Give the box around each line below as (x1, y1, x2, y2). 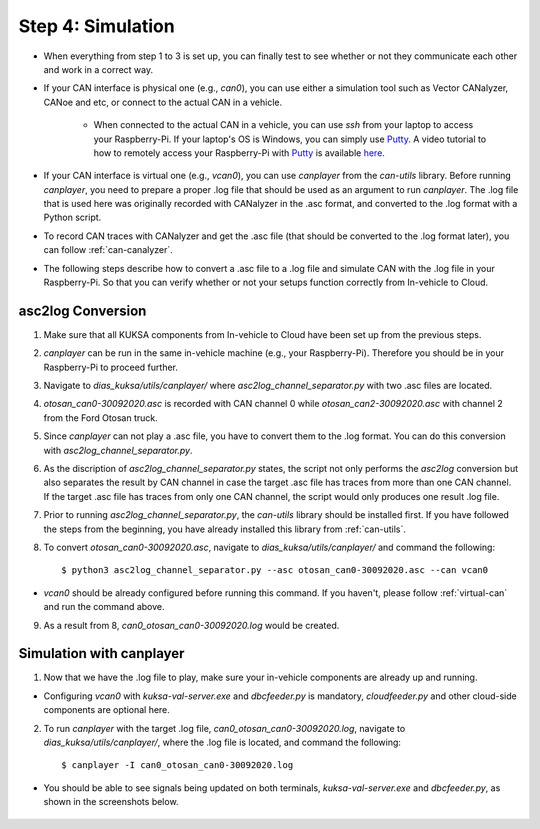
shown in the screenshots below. (43, 796, 179, 808)
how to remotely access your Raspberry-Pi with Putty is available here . (93, 146, 385, 159)
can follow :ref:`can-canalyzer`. (43, 244, 174, 256)
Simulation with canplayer (18, 645, 185, 662)
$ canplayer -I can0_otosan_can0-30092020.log (61, 760, 294, 771)
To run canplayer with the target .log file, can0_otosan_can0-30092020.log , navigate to (43, 722, 406, 734)
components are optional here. (43, 704, 170, 716)
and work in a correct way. (43, 63, 154, 75)
